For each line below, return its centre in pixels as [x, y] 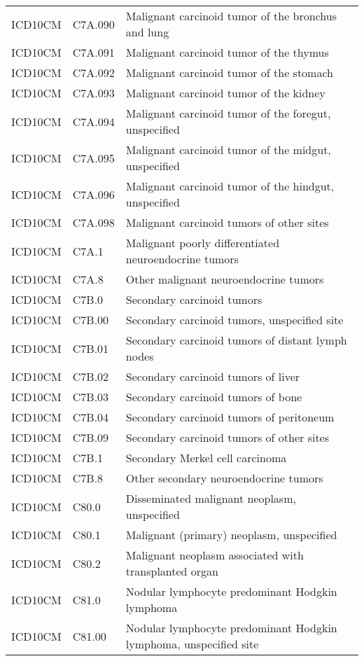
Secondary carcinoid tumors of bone [214, 397]
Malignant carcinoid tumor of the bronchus [231, 16]
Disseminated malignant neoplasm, [211, 498]
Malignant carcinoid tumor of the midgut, [228, 149]
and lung [147, 32]
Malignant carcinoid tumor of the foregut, [228, 113]
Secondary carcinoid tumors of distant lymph [236, 340]
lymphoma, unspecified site [192, 644]
